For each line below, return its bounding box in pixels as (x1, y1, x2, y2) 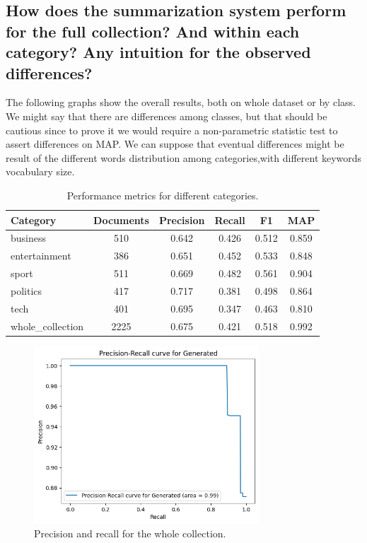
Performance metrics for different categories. (66, 187, 259, 202)
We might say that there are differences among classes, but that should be (6, 108, 327, 123)
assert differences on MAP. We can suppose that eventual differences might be (6, 136, 344, 151)
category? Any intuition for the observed (6, 41, 311, 63)
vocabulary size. (6, 164, 75, 179)
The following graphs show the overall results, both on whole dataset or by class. (6, 95, 356, 110)
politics (11, 283, 42, 298)
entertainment (11, 248, 71, 263)
